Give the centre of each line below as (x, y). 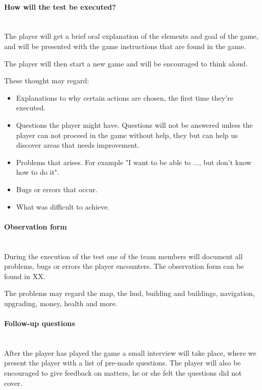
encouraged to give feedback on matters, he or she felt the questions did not (123, 373)
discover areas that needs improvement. (78, 145)
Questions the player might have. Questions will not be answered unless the (134, 124)
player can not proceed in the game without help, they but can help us (127, 135)
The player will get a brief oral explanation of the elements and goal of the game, (131, 36)
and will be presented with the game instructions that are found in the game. (125, 46)
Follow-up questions (40, 323)
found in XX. (25, 276)
